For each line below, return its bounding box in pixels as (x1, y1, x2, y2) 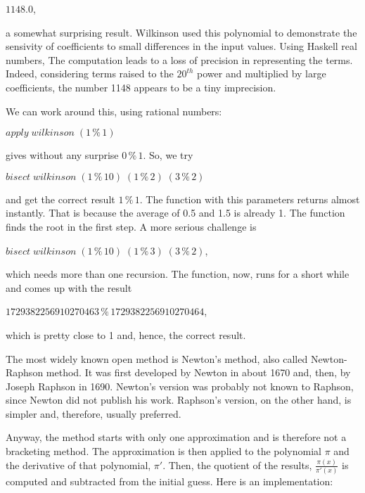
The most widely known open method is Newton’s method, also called (6, 351, 308, 366)
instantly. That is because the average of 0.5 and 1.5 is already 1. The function (6, 205, 345, 220)
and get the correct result (6, 191, 115, 206)
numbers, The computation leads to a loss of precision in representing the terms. (6, 52, 353, 67)
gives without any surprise (6, 148, 119, 162)
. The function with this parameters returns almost (139, 191, 360, 206)
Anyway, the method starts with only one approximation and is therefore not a (6, 430, 347, 444)
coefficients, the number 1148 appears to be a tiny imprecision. (6, 79, 276, 94)
